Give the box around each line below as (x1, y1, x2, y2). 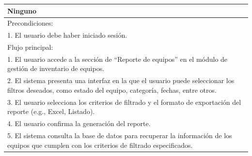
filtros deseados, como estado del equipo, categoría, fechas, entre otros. (7, 85, 217, 95)
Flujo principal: (7, 42, 53, 52)
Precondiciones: (7, 18, 53, 28)
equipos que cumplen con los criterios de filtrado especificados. (7, 140, 193, 150)
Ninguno (7, 5, 37, 15)
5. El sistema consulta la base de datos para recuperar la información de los (7, 130, 232, 141)
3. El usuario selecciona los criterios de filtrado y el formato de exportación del (7, 97, 241, 107)
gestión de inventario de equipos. (7, 63, 105, 73)
